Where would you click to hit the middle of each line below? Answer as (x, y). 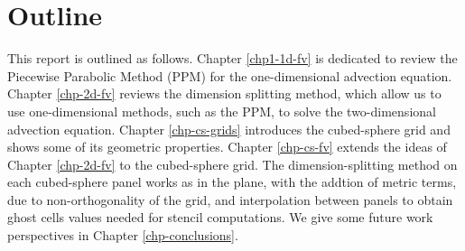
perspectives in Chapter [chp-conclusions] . (123, 235)
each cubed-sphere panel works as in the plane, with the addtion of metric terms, (232, 182)
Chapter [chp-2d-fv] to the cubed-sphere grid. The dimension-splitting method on (232, 164)
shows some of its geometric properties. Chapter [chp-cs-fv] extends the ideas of (227, 147)
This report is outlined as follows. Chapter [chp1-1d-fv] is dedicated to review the (232, 58)
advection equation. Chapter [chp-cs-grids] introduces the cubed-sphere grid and (229, 129)
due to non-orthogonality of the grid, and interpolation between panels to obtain (230, 199)
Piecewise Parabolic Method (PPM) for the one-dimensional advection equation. (230, 75)
